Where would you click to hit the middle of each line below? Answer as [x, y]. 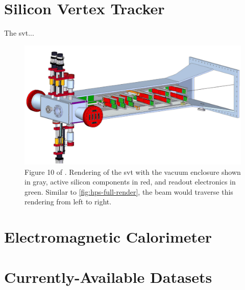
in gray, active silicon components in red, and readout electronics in [130, 182]
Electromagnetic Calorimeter [108, 237]
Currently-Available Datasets [108, 276]
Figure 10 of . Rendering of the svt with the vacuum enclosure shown [133, 172]
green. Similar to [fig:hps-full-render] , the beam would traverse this [129, 191]
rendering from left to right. [68, 202]
